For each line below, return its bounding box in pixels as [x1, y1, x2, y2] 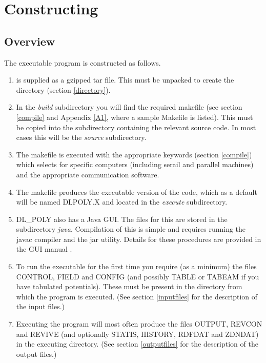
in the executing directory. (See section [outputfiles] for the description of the [16, 338, 258, 349]
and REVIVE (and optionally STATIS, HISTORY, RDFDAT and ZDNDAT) [16, 328, 259, 339]
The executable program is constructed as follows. [4, 57, 161, 68]
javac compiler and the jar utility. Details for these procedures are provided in [16, 233, 261, 244]
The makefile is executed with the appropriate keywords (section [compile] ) [16, 149, 252, 159]
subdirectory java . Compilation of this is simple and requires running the [16, 224, 246, 234]
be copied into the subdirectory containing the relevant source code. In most [16, 122, 256, 132]
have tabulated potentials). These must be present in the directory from [16, 281, 242, 292]
